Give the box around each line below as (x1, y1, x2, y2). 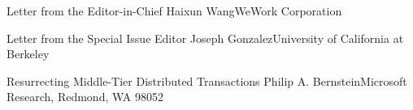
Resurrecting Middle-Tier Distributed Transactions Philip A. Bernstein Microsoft (7, 72, 407, 89)
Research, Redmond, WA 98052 (7, 88, 163, 105)
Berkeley (7, 45, 50, 62)
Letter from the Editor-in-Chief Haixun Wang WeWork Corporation (7, 2, 342, 19)
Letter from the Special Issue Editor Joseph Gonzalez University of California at (7, 29, 404, 46)
